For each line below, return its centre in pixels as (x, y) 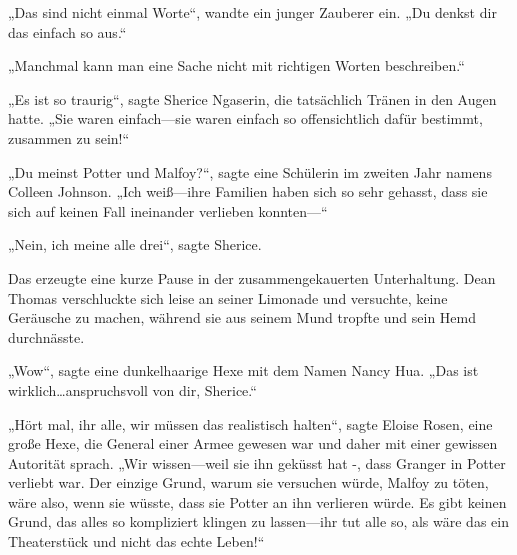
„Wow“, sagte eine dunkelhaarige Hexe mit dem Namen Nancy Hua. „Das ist (243, 370)
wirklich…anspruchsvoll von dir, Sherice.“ (132, 389)
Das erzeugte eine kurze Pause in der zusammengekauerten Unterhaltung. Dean (252, 277)
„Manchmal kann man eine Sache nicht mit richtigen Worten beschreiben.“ (236, 65)
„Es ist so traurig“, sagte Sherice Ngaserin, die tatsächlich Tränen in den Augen (252, 98)
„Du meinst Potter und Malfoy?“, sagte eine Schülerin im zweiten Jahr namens (250, 171)
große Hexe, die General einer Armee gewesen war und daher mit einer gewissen (253, 443)
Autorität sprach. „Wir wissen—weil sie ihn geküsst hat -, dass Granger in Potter (257, 462)
